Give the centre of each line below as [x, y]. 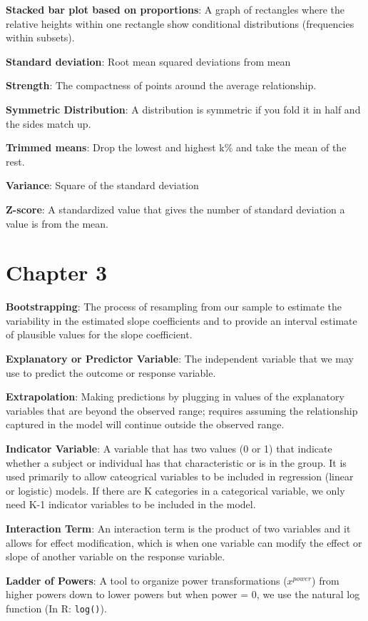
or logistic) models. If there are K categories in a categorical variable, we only [175, 490]
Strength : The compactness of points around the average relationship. [161, 85]
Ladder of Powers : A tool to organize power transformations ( [147, 580]
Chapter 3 [57, 272]
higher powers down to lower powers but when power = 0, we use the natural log [183, 594]
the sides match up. [48, 123]
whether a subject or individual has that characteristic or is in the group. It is [176, 462]
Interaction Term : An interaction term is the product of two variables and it [178, 528]
